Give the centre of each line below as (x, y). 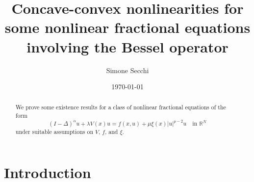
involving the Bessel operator (127, 46)
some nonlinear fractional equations (127, 27)
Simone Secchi (127, 70)
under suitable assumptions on (54, 131)
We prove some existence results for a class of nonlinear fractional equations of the (121, 107)
